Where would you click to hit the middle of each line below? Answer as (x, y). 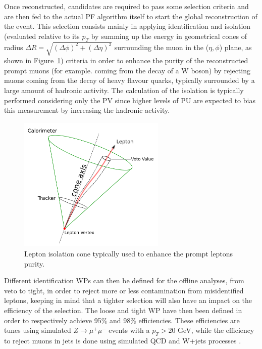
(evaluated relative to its (42, 36)
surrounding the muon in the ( (162, 47)
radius (14, 47)
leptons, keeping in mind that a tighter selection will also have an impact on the (128, 300)
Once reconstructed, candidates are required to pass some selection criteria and (126, 6)
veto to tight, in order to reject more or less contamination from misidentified (124, 290)
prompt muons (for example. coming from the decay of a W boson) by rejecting (127, 70)
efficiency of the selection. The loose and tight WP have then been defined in (123, 310)
